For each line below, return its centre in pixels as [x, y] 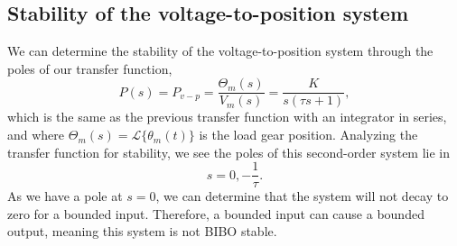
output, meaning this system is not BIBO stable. [142, 231]
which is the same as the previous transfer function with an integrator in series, [227, 117]
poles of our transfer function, [90, 68]
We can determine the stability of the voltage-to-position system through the [220, 51]
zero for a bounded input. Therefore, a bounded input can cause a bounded [216, 213]
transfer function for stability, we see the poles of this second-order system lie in [229, 152]
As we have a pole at [65, 196]
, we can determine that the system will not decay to [302, 196]
